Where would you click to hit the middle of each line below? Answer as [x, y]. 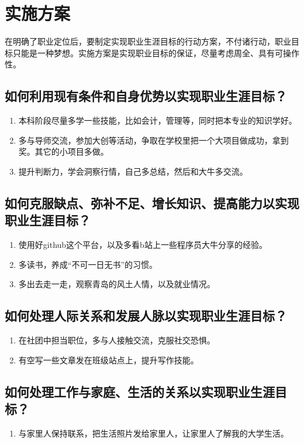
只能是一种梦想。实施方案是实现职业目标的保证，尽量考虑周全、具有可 [148, 52]
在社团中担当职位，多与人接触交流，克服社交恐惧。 [117, 340]
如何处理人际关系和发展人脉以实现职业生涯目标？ [146, 316]
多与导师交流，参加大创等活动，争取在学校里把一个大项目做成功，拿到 [153, 140]
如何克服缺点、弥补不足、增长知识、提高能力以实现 [152, 202]
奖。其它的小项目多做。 [63, 151]
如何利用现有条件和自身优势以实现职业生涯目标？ [146, 96]
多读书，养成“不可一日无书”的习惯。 [88, 264]
